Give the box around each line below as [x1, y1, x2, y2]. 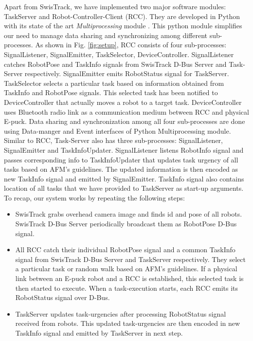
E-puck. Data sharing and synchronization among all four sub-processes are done [4, 116, 245, 126]
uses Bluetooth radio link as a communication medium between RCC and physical [4, 106, 249, 117]
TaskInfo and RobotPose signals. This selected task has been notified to [4, 87, 218, 98]
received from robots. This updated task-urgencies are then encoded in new [15, 318, 240, 328]
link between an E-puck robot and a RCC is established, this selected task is [15, 273, 244, 283]
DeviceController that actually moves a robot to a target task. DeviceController [4, 97, 242, 107]
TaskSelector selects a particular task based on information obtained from [4, 78, 224, 88]
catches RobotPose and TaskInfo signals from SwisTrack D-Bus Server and [4, 59, 227, 69]
